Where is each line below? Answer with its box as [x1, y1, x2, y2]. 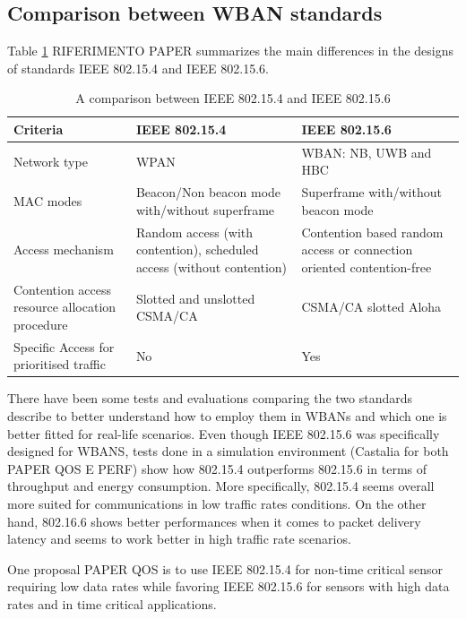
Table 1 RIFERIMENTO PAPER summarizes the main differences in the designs [7, 41, 454, 60]
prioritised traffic [13, 355, 106, 374]
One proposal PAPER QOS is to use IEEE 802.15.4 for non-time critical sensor [7, 559, 444, 578]
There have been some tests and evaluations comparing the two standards [7, 389, 413, 408]
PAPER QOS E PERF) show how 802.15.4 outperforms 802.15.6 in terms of [7, 459, 427, 477]
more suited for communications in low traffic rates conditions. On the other [7, 494, 427, 513]
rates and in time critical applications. [7, 594, 217, 613]
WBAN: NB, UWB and [301, 142, 432, 161]
